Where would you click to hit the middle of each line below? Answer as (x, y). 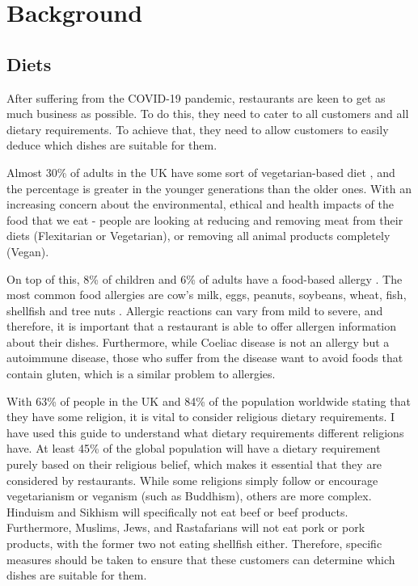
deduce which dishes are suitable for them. (112, 145)
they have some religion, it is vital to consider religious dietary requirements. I (201, 417)
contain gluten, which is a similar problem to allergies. (141, 374)
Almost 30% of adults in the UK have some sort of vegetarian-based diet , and (201, 172)
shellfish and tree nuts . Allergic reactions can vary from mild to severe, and (195, 310)
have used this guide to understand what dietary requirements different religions (205, 432)
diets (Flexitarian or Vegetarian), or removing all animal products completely (198, 236)
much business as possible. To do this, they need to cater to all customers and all (208, 114)
